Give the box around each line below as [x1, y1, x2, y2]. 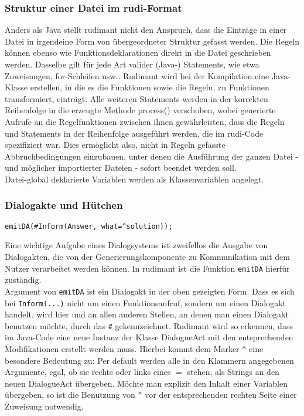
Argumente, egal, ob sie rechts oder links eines [5, 366, 171, 378]
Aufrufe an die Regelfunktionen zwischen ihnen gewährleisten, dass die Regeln [5, 115, 285, 127]
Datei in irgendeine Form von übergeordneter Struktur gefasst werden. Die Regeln [5, 35, 299, 47]
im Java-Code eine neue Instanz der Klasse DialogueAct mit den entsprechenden [5, 331, 293, 343]
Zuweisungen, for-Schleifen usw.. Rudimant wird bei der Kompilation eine [5, 69, 269, 82]
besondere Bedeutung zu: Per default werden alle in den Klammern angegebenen [5, 354, 294, 366]
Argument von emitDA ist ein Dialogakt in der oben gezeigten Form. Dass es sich [5, 285, 295, 297]
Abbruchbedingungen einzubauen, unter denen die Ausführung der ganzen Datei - [5, 150, 299, 162]
